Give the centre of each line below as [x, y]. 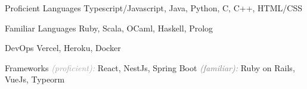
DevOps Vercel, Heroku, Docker [63, 48]
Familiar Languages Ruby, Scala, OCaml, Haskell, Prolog [109, 28]
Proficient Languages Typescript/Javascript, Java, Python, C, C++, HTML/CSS [153, 8]
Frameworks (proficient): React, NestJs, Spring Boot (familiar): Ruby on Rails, [150, 67]
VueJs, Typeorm [35, 79]
